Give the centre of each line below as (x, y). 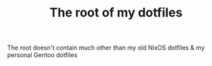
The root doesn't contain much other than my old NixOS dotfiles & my (106, 48)
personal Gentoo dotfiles (42, 55)
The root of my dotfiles (116, 13)
